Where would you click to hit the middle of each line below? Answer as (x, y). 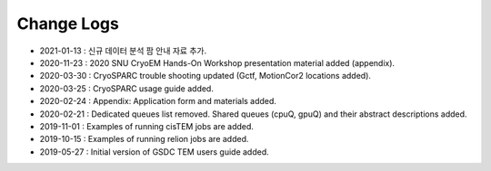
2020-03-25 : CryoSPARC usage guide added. (126, 88)
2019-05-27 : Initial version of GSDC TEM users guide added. (155, 152)
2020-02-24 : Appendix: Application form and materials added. (158, 101)
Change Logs (68, 24)
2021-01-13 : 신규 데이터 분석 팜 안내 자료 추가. (123, 51)
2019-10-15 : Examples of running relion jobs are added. (144, 139)
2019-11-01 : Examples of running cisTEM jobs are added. (147, 126)
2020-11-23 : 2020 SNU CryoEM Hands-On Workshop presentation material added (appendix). (217, 62)
